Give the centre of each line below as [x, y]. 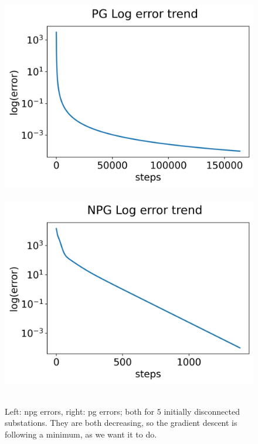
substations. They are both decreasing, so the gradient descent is [121, 423]
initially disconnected [202, 411]
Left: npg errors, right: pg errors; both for [80, 411]
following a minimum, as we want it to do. [81, 434]
